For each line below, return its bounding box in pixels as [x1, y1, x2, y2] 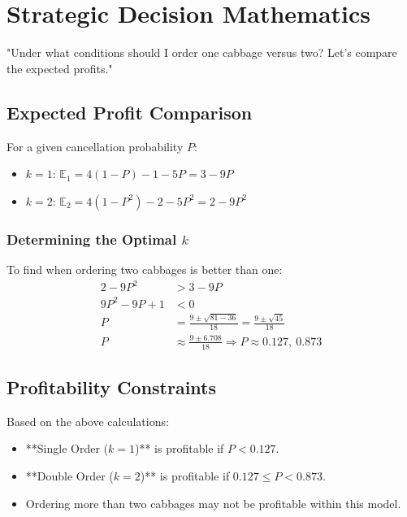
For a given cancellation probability [6, 137, 184, 154]
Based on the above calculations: [6, 412, 169, 429]
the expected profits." [6, 59, 113, 76]
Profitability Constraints [6, 374, 217, 399]
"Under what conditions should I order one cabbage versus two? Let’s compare [6, 44, 397, 61]
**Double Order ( [25, 467, 114, 484]
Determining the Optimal [6, 228, 177, 249]
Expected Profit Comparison [6, 99, 253, 124]
